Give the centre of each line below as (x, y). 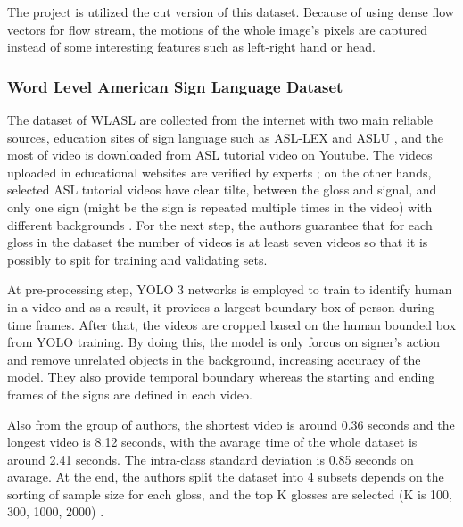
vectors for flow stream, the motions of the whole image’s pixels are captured (218, 29)
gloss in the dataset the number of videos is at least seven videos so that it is (218, 242)
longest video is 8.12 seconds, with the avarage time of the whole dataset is (212, 442)
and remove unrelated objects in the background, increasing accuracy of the (214, 359)
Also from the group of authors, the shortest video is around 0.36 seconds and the (231, 424)
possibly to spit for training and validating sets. (137, 259)
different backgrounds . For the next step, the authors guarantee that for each (220, 224)
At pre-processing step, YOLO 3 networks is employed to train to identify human (230, 289)
